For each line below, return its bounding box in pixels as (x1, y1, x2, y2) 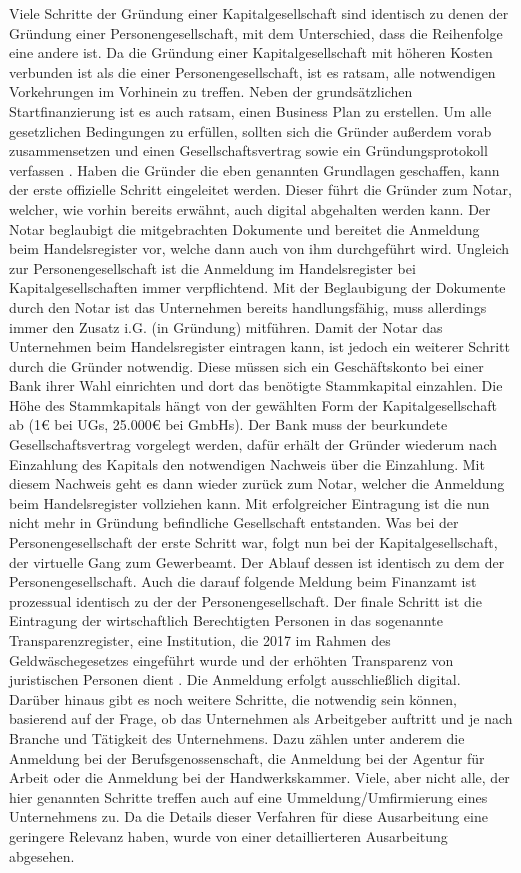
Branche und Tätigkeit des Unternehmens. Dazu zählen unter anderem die (9, 727, 465, 748)
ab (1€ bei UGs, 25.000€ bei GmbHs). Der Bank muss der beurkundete (9, 414, 448, 435)
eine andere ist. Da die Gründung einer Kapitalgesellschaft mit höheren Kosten (9, 42, 493, 63)
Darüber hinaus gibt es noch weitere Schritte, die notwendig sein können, (9, 688, 457, 709)
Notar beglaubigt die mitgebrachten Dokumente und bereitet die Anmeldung (9, 218, 480, 239)
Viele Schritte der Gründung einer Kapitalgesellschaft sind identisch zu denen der (9, 3, 509, 23)
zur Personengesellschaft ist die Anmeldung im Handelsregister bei (9, 257, 416, 278)
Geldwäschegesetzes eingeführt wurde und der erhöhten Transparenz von (9, 649, 454, 670)
